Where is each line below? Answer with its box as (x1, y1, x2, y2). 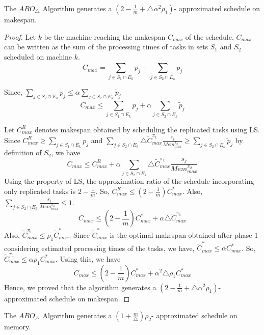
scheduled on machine (4, 51, 72, 62)
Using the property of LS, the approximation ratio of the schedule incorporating (4, 176, 254, 186)
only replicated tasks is (4, 185, 76, 196)
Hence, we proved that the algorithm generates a (4, 282, 156, 292)
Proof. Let (4, 31, 36, 42)
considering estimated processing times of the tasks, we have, (4, 242, 195, 253)
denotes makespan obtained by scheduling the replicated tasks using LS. (34, 124, 260, 134)
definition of (4, 147, 42, 158)
